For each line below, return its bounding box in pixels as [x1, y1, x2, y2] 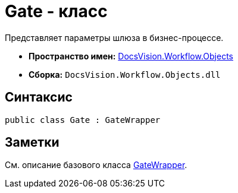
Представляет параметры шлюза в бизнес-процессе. [5, 32, 224, 43]
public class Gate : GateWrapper [5, 115, 161, 125]
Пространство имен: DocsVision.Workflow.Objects [29, 50, 233, 61]
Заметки [5, 135, 59, 150]
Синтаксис [5, 90, 73, 105]
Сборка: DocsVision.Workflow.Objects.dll [29, 69, 221, 80]
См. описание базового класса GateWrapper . [5, 160, 187, 170]
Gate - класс [5, 1, 108, 21]
